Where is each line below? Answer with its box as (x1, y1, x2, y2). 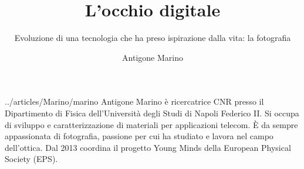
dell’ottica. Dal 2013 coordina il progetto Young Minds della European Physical (5, 141, 291, 153)
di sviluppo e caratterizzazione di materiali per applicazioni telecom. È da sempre (5, 118, 298, 130)
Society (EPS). (5, 153, 58, 165)
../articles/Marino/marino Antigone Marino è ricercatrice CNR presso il (5, 95, 264, 108)
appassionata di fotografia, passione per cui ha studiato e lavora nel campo (5, 130, 273, 142)
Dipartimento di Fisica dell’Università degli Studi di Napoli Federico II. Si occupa (5, 106, 299, 119)
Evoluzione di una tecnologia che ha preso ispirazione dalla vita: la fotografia (14, 32, 291, 44)
